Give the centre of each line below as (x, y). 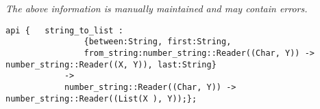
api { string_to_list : (64, 30)
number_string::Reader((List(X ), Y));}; (101, 98)
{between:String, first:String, (158, 42)
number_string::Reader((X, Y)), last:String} (111, 64)
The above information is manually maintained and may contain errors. (157, 8)
